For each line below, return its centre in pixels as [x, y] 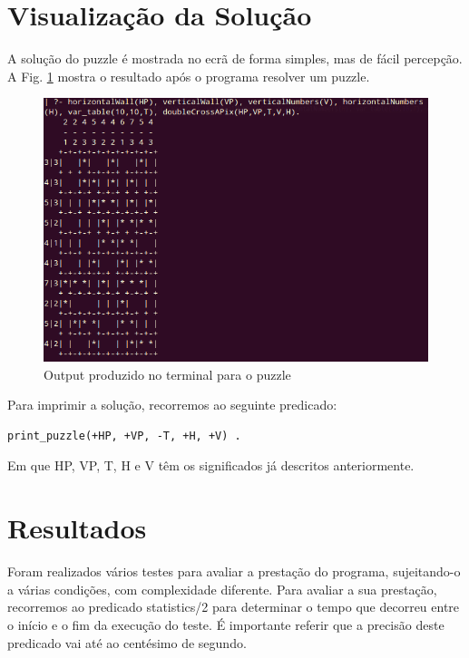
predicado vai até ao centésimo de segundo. [127, 642]
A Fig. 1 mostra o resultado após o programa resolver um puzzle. [189, 76]
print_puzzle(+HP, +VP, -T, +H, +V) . [124, 435]
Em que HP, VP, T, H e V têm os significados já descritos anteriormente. [211, 465]
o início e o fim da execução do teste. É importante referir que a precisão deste [226, 624]
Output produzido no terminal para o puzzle [167, 374]
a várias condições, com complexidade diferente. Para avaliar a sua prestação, [222, 589]
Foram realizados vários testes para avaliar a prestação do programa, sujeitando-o [234, 571]
